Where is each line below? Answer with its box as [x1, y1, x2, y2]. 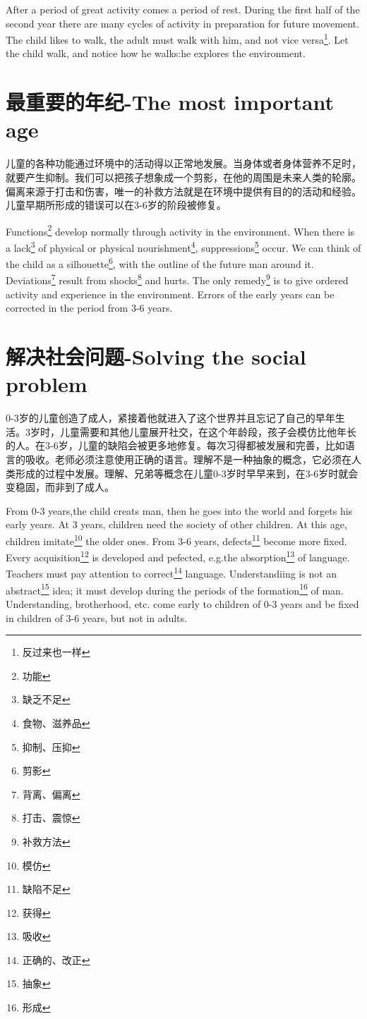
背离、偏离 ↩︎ [22, 786, 80, 801]
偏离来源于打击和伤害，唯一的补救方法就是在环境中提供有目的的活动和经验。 [6, 183, 361, 198]
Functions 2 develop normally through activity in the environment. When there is [6, 221, 355, 238]
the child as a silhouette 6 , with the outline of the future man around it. [6, 255, 314, 271]
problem [6, 370, 88, 398]
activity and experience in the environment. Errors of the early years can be [6, 286, 335, 301]
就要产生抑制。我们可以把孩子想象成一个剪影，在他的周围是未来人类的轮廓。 [6, 169, 361, 184]
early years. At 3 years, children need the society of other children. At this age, [6, 517, 347, 532]
